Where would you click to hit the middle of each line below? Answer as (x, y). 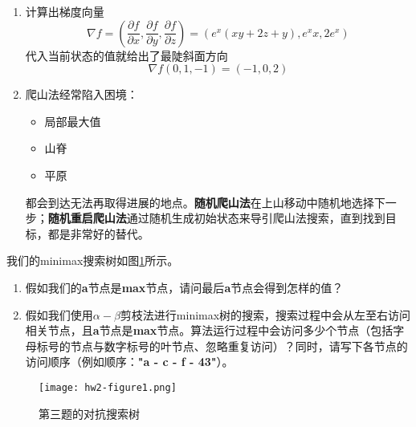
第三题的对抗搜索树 (89, 413)
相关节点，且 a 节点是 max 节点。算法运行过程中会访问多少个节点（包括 (209, 330)
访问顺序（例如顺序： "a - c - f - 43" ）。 (129, 362)
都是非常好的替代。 (98, 233)
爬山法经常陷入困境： (82, 94)
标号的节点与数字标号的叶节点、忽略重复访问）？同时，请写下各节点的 (222, 346)
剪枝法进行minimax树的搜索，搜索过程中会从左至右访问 (265, 314)
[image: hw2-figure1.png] (108, 387)
